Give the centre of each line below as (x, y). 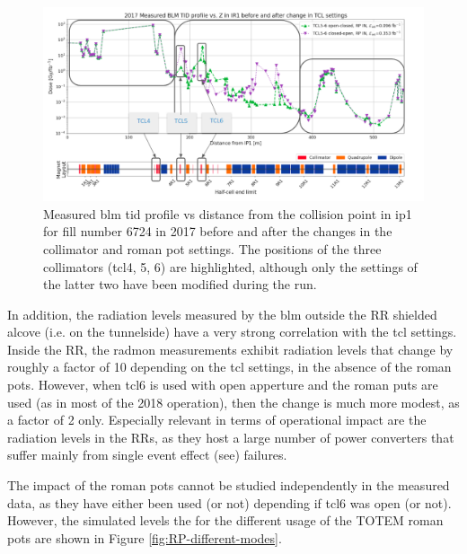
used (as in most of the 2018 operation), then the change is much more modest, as (233, 402)
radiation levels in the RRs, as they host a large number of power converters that (231, 437)
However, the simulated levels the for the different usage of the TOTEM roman (225, 520)
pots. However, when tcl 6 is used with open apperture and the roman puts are (223, 385)
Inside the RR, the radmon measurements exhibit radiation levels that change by (230, 349)
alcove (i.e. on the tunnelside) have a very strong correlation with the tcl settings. (232, 332)
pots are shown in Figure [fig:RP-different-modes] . (145, 537)
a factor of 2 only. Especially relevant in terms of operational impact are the (217, 420)
